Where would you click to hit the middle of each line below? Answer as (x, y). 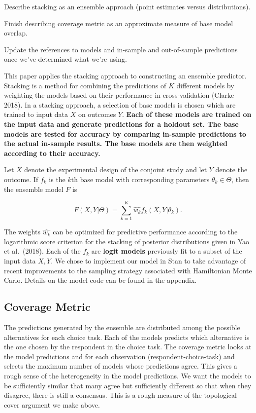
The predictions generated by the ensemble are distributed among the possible (122, 327)
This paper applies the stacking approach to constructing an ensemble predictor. (125, 75)
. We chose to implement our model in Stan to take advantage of (148, 261)
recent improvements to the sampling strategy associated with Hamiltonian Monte (128, 270)
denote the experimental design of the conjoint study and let (116, 169)
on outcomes (97, 114)
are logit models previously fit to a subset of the (167, 251)
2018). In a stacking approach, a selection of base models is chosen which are (120, 104)
